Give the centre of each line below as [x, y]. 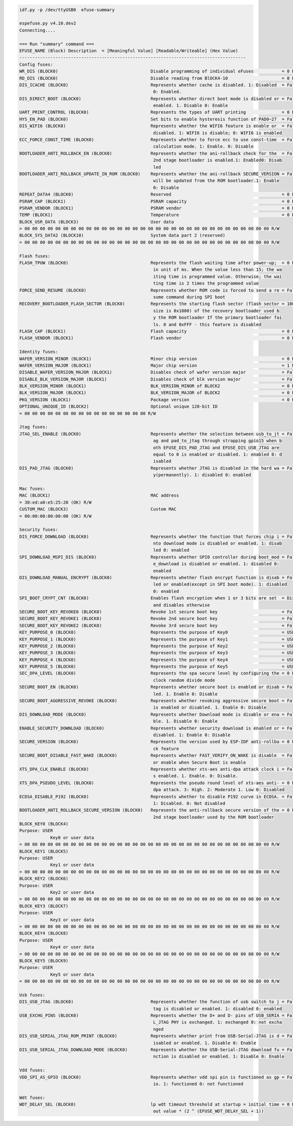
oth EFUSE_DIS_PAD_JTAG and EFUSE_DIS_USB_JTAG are [216, 448]
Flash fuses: [35, 256]
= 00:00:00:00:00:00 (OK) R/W [55, 516]
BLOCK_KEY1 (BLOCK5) [44, 851]
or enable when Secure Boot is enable [199, 762]
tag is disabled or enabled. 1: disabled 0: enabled [218, 1009]
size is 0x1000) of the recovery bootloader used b [216, 311]
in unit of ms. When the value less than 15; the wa [218, 270]
